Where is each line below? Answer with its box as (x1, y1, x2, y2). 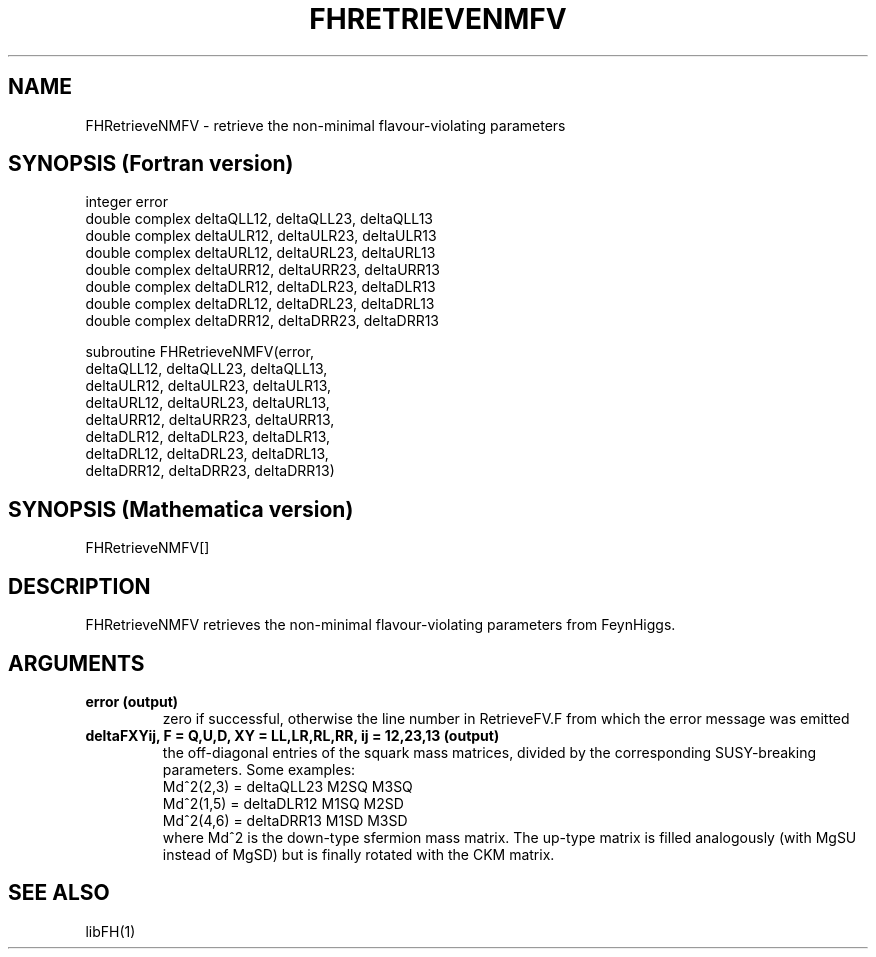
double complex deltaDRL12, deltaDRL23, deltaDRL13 (85, 295, 435, 313)
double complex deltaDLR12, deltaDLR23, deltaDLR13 (85, 278, 436, 296)
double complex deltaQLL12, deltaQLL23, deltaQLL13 (85, 210, 433, 228)
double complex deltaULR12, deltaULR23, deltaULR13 (85, 227, 437, 245)
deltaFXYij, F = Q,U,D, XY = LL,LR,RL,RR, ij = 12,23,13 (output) (85, 726, 500, 744)
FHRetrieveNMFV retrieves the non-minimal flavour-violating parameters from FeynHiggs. (85, 616, 676, 634)
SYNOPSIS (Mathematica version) (8, 496, 354, 522)
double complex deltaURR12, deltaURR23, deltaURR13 (85, 261, 440, 279)
